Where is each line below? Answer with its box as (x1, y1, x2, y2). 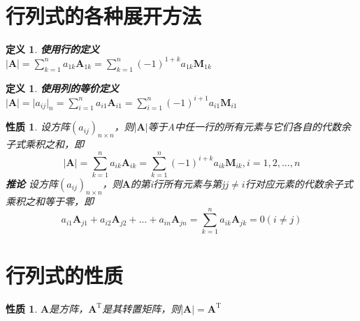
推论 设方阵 (6, 176, 59, 191)
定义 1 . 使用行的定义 (6, 42, 99, 57)
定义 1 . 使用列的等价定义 (6, 80, 119, 95)
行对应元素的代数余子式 (245, 176, 353, 191)
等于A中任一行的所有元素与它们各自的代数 (147, 119, 341, 134)
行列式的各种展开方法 (6, 1, 202, 30)
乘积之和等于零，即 (6, 193, 94, 208)
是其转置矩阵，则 (102, 301, 181, 315)
